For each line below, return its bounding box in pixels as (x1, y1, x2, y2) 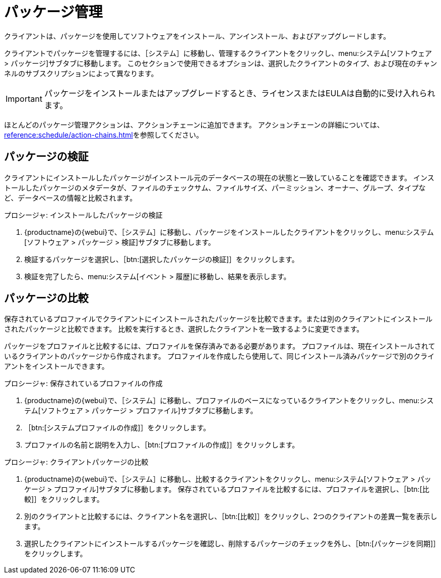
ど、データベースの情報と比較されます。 (4, 193, 137, 202)
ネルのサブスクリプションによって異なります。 (4, 69, 158, 78)
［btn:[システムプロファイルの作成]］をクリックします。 (24, 423, 211, 432)
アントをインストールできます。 (4, 362, 109, 371)
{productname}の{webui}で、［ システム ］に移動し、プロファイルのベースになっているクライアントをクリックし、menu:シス (24, 396, 434, 405)
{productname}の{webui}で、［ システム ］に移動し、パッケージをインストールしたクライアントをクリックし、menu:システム (24, 227, 434, 236)
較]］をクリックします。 (24, 495, 104, 504)
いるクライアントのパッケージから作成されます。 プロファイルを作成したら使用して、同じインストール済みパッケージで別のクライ (4, 352, 435, 361)
